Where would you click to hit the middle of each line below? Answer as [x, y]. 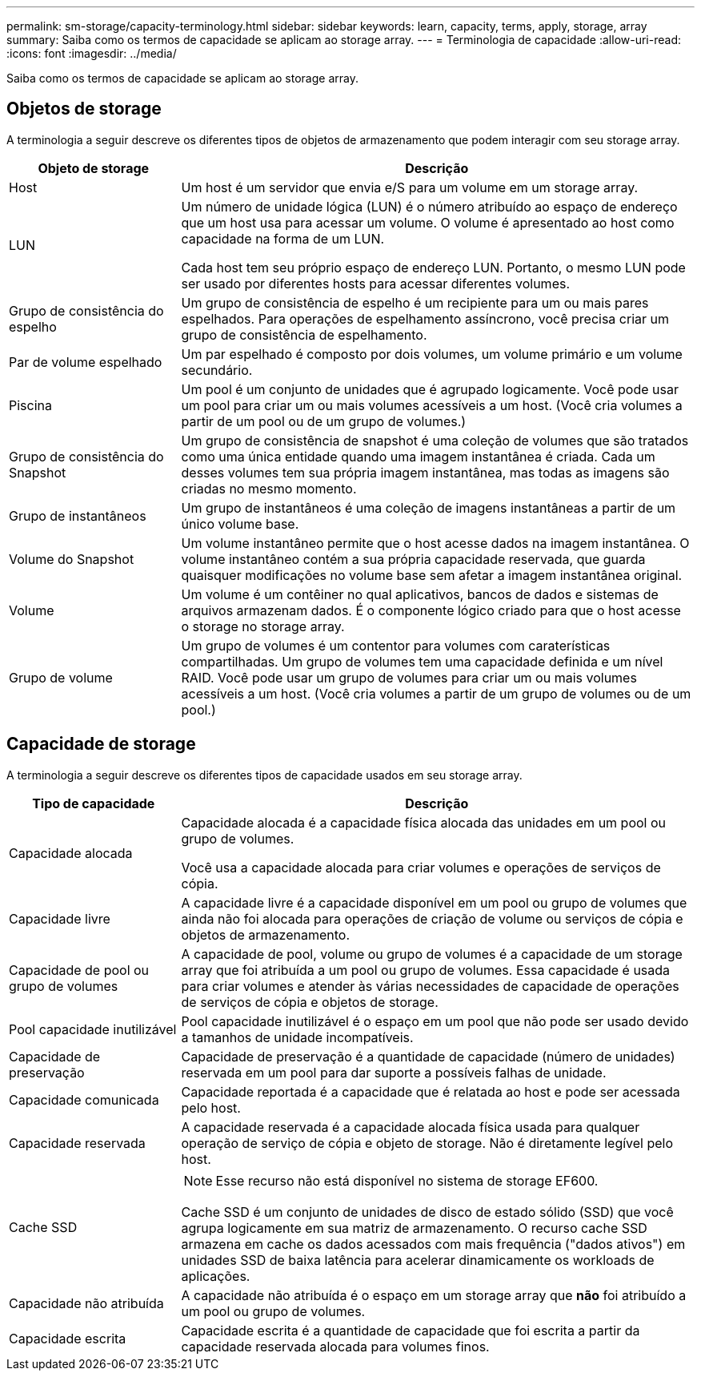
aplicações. [216, 1276]
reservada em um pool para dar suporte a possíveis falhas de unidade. [394, 1072]
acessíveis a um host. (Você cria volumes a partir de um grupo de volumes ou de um [436, 693]
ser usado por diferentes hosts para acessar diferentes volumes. [376, 283]
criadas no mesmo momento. [269, 488]
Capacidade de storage [101, 744]
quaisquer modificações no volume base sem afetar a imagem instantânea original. [432, 575]
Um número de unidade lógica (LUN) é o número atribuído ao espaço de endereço [429, 206]
